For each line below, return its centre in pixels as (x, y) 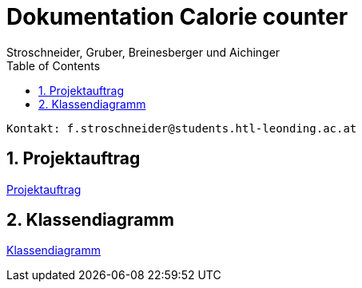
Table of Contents (54, 65)
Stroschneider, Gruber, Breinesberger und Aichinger (143, 52)
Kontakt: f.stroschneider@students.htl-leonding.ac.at (182, 128)
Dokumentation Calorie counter (177, 17)
